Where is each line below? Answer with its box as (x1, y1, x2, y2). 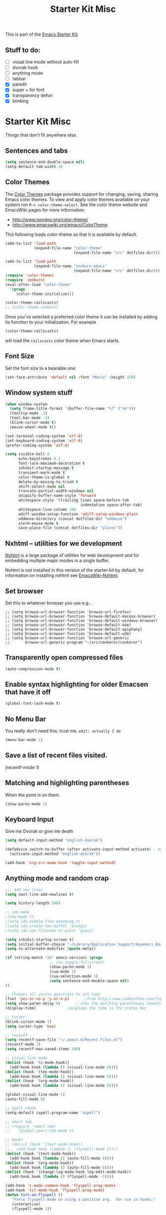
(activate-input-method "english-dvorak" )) (9, 851, 100, 857)
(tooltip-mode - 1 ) (9, 411, 48, 416)
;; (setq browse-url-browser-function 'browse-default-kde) (5, 622, 132, 627)
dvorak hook (12, 64, 38, 70)
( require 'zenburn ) (5, 277, 45, 282)
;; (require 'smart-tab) (5, 1124, 56, 1129)
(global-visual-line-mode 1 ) (5, 1092, 65, 1097)
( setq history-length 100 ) (5, 901, 61, 906)
